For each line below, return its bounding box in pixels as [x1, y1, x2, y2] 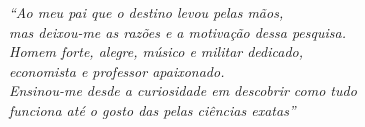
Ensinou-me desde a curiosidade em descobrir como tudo [9, 80, 357, 101]
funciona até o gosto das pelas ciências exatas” [9, 99, 296, 120]
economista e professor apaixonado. [9, 60, 225, 81]
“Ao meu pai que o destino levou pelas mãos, [9, 2, 284, 22]
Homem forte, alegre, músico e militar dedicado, [9, 41, 304, 62]
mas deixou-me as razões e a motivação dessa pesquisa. [9, 21, 346, 42]
